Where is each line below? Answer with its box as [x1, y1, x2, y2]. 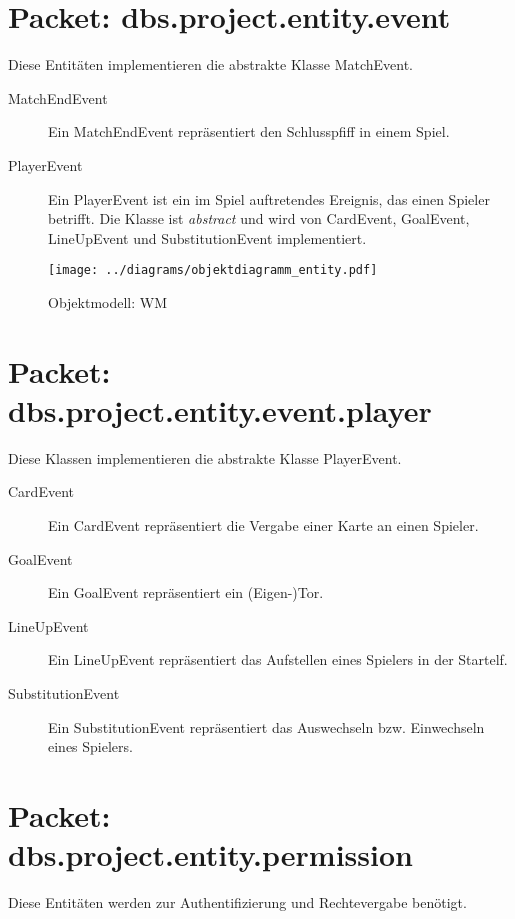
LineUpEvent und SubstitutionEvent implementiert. [48, 227, 367, 248]
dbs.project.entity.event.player [8, 389, 432, 430]
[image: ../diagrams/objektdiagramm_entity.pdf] [48, 263, 378, 278]
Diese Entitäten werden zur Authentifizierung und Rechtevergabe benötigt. [8, 892, 467, 913]
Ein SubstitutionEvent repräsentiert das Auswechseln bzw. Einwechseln [48, 716, 485, 737]
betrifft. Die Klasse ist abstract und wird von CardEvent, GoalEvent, [48, 208, 470, 229]
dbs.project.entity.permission [8, 834, 413, 875]
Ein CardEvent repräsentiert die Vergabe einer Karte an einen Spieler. [48, 515, 479, 536]
